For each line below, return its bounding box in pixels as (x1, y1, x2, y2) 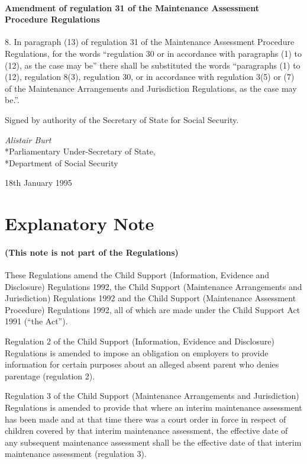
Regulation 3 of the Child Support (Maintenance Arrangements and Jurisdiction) (5, 389, 299, 402)
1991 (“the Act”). (5, 315, 68, 327)
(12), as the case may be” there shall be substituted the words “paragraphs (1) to (5, 59, 300, 71)
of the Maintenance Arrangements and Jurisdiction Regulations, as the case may (5, 82, 297, 94)
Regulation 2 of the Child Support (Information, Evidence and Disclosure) (5, 335, 274, 347)
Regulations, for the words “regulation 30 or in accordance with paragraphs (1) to (5, 47, 302, 59)
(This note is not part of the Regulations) (5, 246, 179, 258)
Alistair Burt (5, 133, 51, 146)
